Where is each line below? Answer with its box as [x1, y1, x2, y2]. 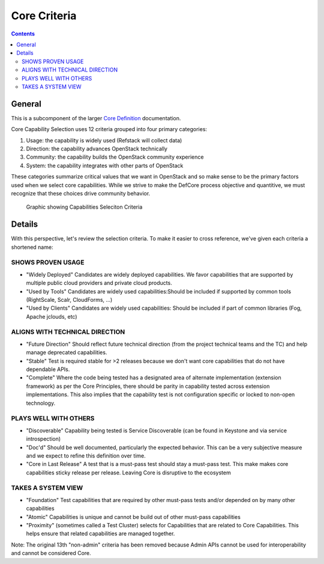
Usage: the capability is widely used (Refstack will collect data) [26, 136, 182, 144]
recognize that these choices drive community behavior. [11, 189, 151, 197]
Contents [11, 30, 35, 37]
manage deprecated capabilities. [26, 349, 107, 356]
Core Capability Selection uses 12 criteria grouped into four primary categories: [11, 126, 207, 133]
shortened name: [11, 244, 53, 251]
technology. [26, 399, 56, 406]
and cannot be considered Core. [11, 550, 91, 557]
